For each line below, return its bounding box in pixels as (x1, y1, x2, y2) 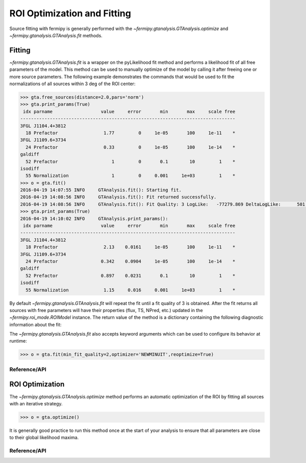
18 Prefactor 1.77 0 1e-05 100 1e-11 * (25, 130, 236, 136)
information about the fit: (9, 321, 62, 327)
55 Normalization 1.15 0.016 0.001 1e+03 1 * (25, 287, 236, 293)
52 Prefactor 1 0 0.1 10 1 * (25, 159, 236, 164)
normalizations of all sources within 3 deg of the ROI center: (9, 81, 136, 87)
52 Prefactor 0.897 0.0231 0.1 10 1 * (25, 273, 236, 278)
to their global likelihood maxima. (9, 434, 79, 441)
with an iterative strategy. (9, 400, 63, 406)
